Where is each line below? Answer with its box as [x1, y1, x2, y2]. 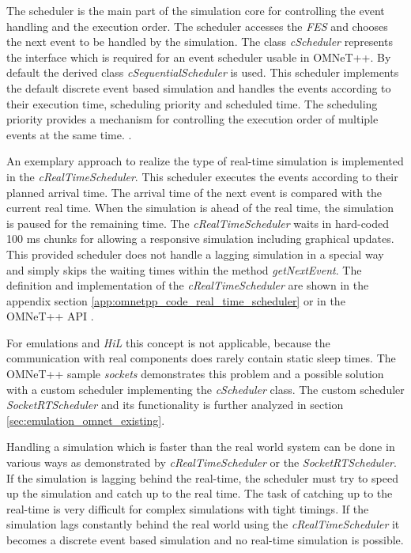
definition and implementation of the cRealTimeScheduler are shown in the [6, 277, 369, 294]
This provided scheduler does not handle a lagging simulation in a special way [6, 245, 384, 262]
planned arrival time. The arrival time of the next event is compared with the [6, 184, 383, 200]
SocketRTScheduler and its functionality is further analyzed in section [6, 396, 344, 413]
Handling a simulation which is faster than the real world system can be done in [6, 438, 395, 455]
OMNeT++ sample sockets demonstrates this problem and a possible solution [6, 366, 384, 382]
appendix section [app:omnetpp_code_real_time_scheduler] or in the [6, 292, 345, 309]
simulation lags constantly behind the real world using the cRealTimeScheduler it [6, 516, 400, 532]
